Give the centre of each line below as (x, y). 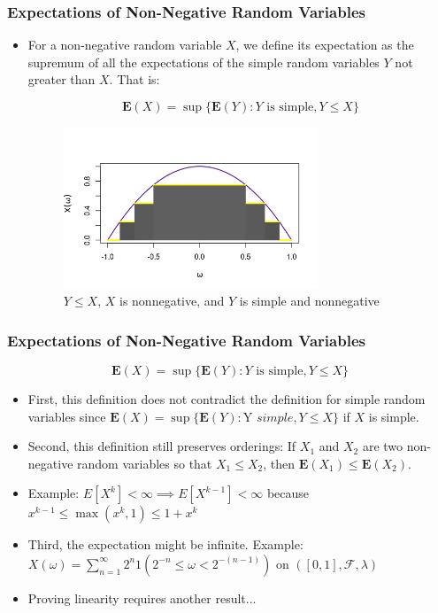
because (288, 493)
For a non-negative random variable (125, 45)
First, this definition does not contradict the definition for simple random (227, 398)
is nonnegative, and (172, 301)
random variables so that (145, 463)
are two (383, 446)
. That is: (134, 79)
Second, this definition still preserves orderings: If (162, 446)
